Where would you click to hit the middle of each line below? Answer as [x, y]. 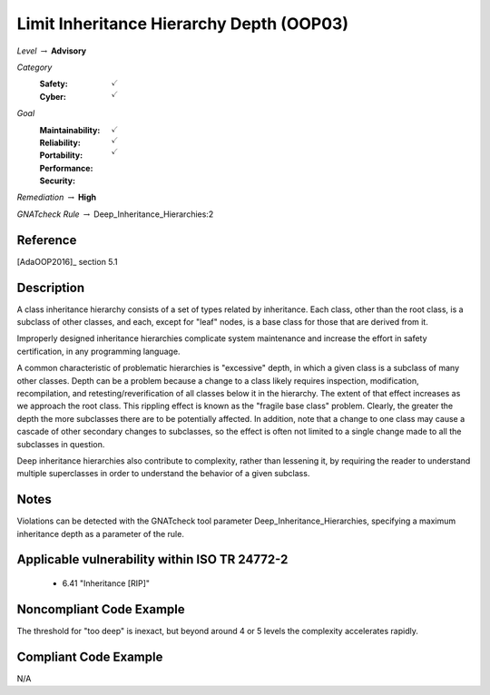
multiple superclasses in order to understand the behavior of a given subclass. [163, 474]
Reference [47, 240]
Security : [58, 181]
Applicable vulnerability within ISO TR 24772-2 [152, 559]
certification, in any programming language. [98, 351]
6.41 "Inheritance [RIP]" [106, 583]
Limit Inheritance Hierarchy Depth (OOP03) [183, 24]
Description [51, 287]
